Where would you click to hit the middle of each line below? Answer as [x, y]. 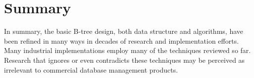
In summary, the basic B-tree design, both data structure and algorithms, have [124, 31]
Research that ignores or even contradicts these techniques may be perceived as [125, 60]
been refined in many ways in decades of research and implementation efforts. [122, 40]
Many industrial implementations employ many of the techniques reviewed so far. [127, 50]
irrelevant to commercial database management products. [91, 69]
